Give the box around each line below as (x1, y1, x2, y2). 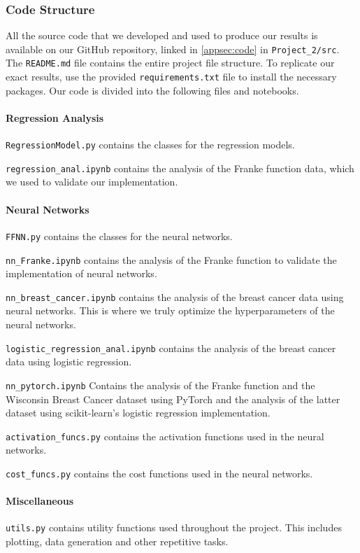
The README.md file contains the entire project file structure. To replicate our (6, 55, 335, 70)
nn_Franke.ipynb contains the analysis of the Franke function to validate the (6, 252, 337, 267)
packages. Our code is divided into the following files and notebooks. (6, 83, 299, 97)
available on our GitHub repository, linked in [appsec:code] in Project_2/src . (6, 41, 340, 56)
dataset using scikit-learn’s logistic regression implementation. (6, 405, 271, 420)
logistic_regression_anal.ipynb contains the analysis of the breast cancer (6, 340, 336, 355)
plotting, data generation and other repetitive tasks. (6, 534, 229, 549)
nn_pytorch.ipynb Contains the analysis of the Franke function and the (6, 377, 315, 392)
